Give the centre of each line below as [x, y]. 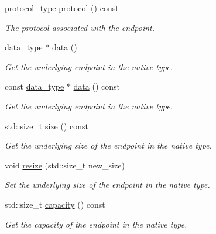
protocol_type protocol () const [62, 8]
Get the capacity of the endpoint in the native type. [96, 224]
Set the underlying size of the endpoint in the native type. [107, 185]
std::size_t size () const [47, 125]
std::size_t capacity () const [55, 204]
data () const [97, 86]
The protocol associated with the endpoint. [80, 27]
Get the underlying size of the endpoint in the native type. [108, 145]
